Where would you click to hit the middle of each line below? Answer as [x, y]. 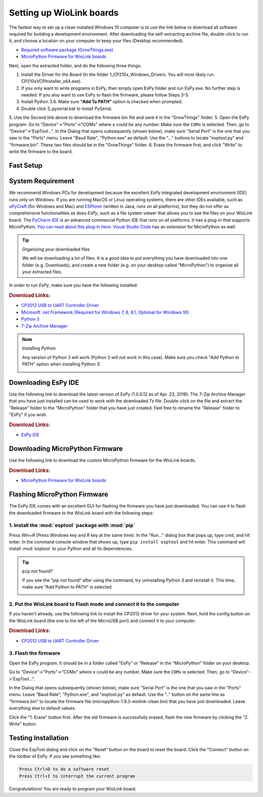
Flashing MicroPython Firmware [59, 494]
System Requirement [42, 181]
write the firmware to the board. [41, 152]
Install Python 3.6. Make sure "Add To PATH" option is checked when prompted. [102, 102]
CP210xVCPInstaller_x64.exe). [52, 81]
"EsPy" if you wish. [28, 415]
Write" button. [23, 724]
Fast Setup [26, 165]
